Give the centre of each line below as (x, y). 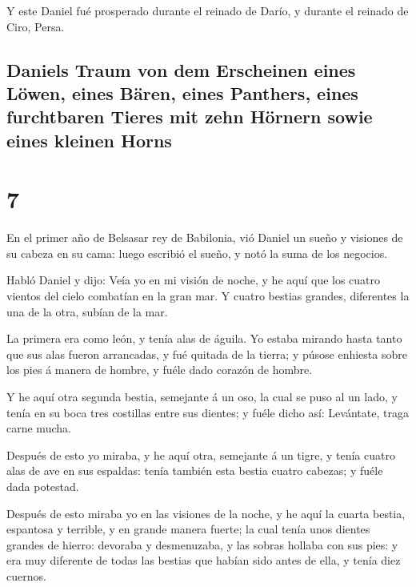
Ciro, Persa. (36, 26)
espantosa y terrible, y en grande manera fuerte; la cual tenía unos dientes (188, 529)
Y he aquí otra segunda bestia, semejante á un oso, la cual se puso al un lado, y (202, 397)
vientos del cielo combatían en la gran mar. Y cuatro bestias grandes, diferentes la (208, 296)
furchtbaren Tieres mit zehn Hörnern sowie (190, 117)
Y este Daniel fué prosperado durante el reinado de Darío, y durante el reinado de (208, 10)
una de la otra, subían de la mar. (87, 311)
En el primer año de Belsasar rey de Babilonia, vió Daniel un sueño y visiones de (205, 237)
